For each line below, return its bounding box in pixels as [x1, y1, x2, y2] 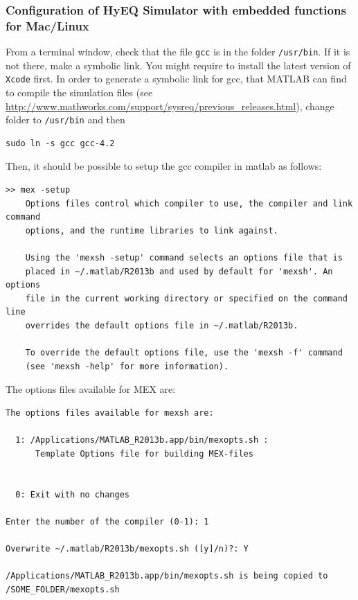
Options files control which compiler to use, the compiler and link [25, 198, 353, 209]
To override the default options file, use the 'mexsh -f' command [25, 348, 343, 358]
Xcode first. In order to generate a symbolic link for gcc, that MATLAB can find [6, 71, 347, 86]
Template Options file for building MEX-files [35, 448, 253, 459]
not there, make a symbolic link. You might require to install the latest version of [6, 58, 351, 72]
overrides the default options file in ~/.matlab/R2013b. [25, 321, 298, 331]
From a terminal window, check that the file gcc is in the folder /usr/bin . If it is [6, 44, 350, 59]
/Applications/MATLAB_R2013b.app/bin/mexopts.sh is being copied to [6, 571, 328, 581]
